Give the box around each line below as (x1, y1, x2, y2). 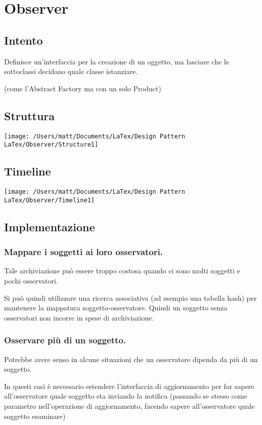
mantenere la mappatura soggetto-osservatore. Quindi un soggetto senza (4, 302, 228, 313)
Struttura (4, 108, 55, 123)
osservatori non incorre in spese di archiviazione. (4, 312, 154, 323)
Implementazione (4, 219, 95, 234)
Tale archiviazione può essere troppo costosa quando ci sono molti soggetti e (4, 265, 240, 276)
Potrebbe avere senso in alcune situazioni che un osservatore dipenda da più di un (4, 353, 258, 364)
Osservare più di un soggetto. (4, 334, 126, 346)
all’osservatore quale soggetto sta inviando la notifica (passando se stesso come (4, 391, 247, 401)
